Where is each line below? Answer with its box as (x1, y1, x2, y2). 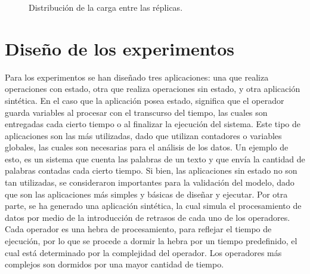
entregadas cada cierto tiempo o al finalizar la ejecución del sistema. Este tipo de (5, 118, 301, 130)
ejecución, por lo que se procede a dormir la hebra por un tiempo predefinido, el (5, 235, 297, 247)
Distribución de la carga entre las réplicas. (29, 1, 183, 13)
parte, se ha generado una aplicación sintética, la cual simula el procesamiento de (5, 199, 302, 212)
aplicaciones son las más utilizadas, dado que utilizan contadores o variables (5, 129, 282, 141)
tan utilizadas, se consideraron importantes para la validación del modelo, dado (5, 176, 294, 189)
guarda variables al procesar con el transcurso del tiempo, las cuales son (5, 106, 268, 118)
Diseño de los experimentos (5, 36, 235, 60)
